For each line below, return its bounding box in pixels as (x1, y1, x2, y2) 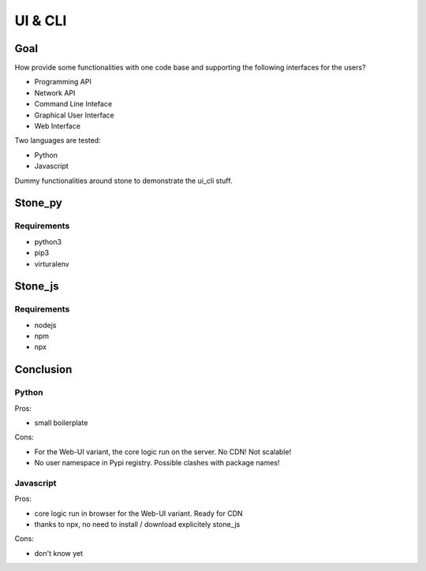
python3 (34, 237, 62, 246)
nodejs (34, 320, 57, 330)
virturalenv (34, 259, 70, 268)
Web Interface (34, 121, 80, 131)
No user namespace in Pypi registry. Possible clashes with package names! (34, 458, 280, 468)
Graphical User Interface (34, 110, 114, 120)
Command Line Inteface (34, 99, 113, 109)
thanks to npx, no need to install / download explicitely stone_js (34, 520, 241, 529)
